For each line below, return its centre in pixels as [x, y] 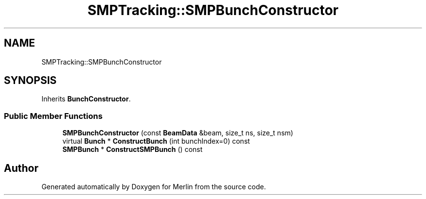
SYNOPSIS [30, 81]
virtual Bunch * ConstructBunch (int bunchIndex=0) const [156, 141]
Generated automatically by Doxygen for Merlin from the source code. [154, 187]
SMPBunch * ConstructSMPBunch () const [133, 149]
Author [21, 168]
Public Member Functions [53, 116]
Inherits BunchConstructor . [86, 99]
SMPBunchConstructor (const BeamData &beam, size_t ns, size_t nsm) [178, 133]
